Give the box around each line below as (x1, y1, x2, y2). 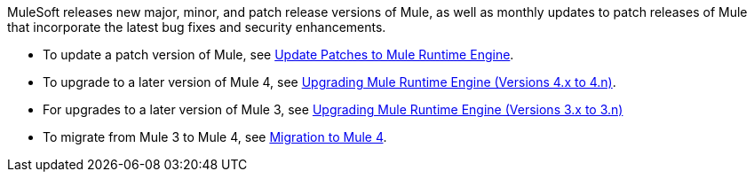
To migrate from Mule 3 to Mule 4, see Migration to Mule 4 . (43, 129, 387, 144)
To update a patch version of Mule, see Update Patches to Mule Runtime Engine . (43, 47, 514, 62)
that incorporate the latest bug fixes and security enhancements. (7, 19, 386, 35)
